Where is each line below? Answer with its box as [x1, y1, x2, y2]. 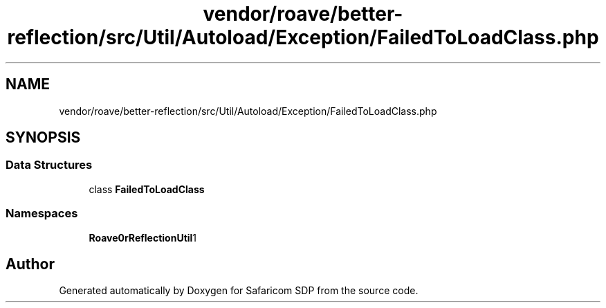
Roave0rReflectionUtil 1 [89, 231, 197, 244]
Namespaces [6, 206, 78, 221]
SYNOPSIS [6, 129, 81, 147]
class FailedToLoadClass [89, 183, 205, 195]
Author [6, 255, 55, 273]
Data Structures [6, 158, 93, 172]
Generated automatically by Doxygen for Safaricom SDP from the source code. [59, 284, 419, 297]
